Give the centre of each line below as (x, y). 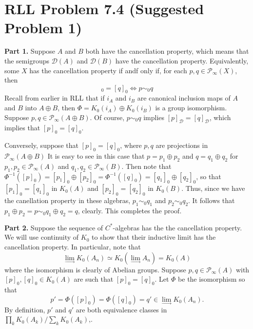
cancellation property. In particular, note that (73, 247)
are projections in (182, 145)
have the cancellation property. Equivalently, (182, 60)
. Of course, (107, 117)
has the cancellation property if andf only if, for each (108, 70)
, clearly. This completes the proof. (130, 211)
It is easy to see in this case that (96, 156)
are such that (94, 279)
